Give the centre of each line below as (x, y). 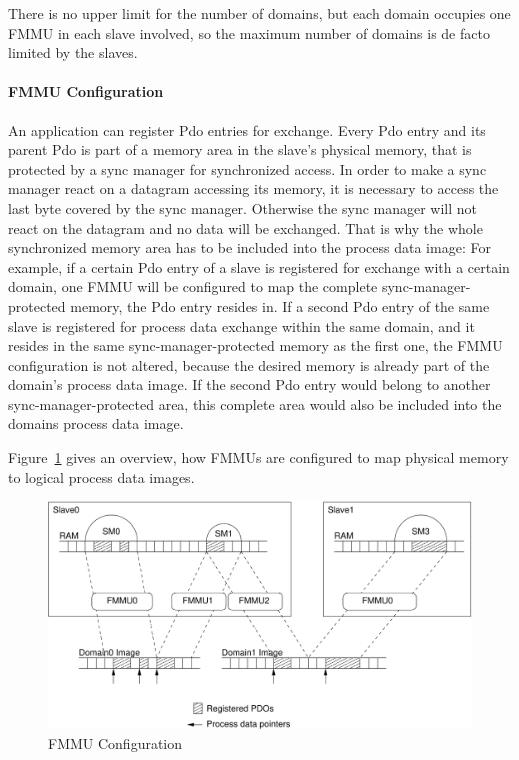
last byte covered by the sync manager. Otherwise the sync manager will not (243, 207)
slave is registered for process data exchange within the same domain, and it (241, 325)
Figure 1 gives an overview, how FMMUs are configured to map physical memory (258, 457)
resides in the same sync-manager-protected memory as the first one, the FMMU (255, 345)
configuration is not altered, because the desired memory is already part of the (249, 364)
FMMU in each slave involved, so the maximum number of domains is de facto (249, 32)
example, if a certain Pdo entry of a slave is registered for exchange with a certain (259, 266)
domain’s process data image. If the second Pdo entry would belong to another (249, 384)
